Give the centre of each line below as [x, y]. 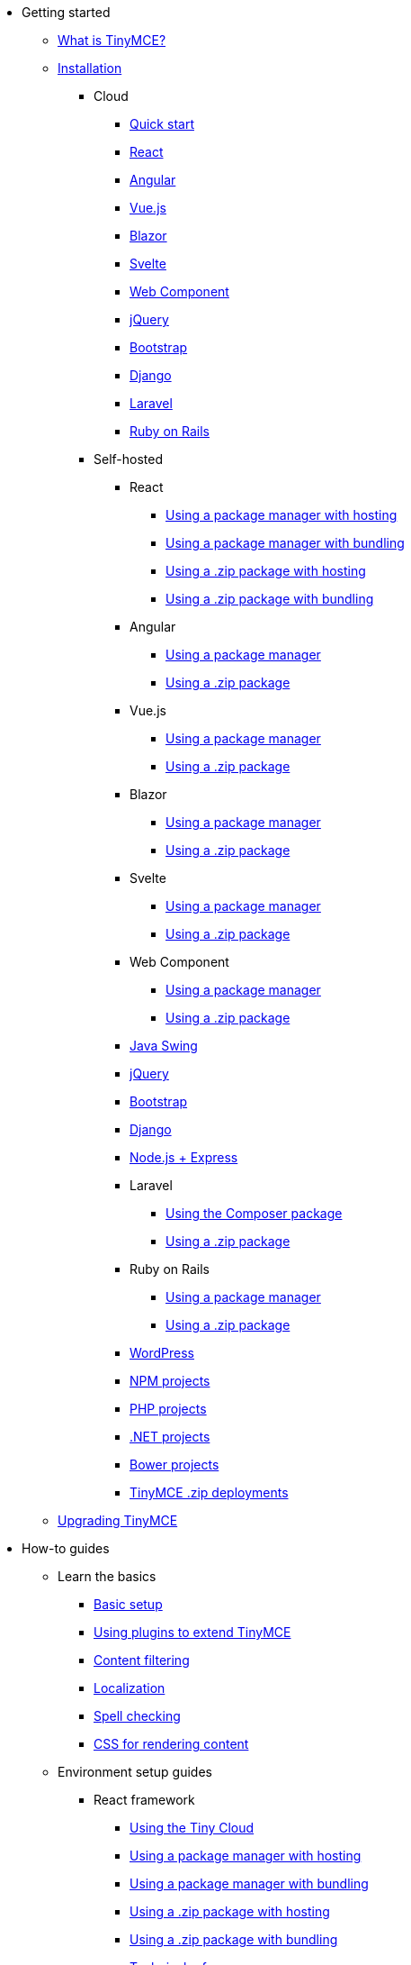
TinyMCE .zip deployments [209, 1492]
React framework [144, 1800]
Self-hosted [128, 459]
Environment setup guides [135, 1772]
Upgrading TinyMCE [118, 1520]
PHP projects [168, 1409]
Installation [90, 68]
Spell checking [137, 1716]
